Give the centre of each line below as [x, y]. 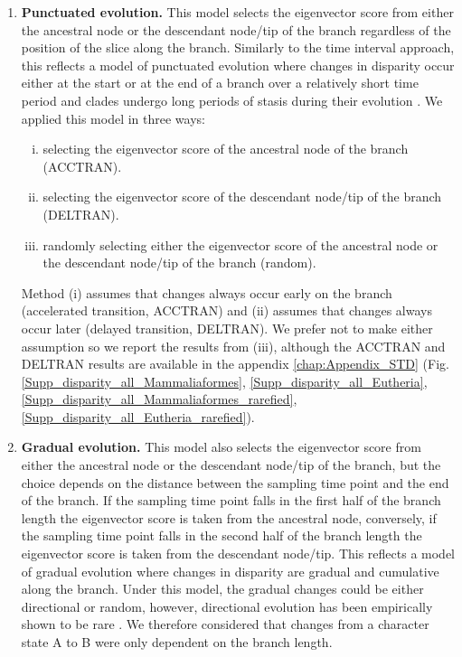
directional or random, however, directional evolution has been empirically [227, 606]
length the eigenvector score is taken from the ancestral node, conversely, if [229, 517]
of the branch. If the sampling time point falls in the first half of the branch [231, 500]
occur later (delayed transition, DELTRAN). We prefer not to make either [227, 328]
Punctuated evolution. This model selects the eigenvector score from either [237, 12]
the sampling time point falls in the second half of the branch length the [222, 535]
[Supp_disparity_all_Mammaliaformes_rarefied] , [159, 399]
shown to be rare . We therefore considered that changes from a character [225, 624]
